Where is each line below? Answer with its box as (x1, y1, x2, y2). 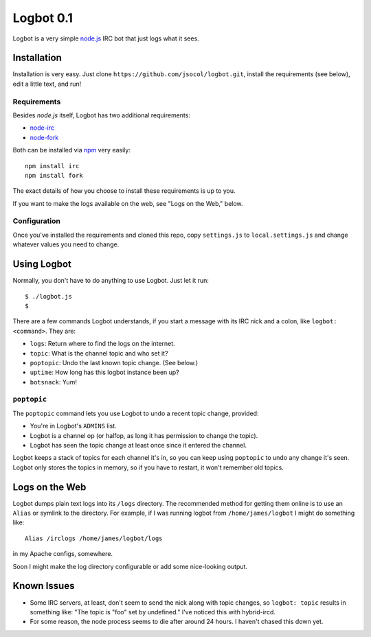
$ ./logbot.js (25, 292, 72, 300)
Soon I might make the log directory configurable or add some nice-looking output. (12, 562, 247, 570)
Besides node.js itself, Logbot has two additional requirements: (12, 111, 190, 119)
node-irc (30, 124, 55, 132)
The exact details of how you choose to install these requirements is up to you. (12, 187, 236, 195)
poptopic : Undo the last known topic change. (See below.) (30, 358, 199, 367)
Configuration (12, 216, 61, 226)
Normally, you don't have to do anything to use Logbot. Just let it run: (12, 277, 210, 285)
